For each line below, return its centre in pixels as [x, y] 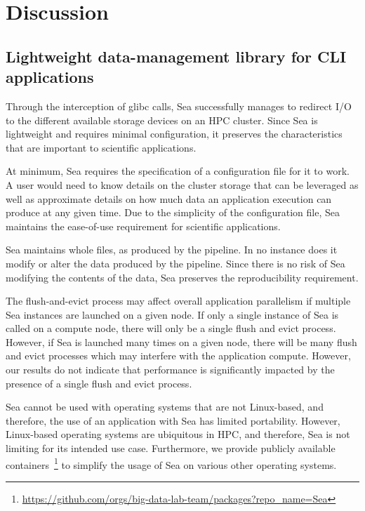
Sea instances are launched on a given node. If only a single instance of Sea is [172, 314]
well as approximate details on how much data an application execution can [169, 198]
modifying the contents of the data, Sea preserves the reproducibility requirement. [182, 277]
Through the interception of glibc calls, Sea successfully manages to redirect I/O [179, 106]
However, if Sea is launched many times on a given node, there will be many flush [181, 341]
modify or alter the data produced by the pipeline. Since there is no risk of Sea [175, 263]
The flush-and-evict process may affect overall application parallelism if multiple [178, 301]
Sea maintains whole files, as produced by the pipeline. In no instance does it [172, 250]
